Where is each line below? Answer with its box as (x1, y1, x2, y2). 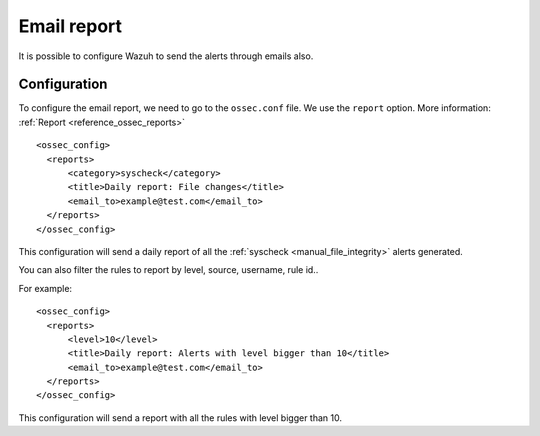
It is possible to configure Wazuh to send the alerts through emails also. (18, 50, 314, 62)
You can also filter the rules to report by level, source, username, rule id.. (18, 264, 319, 276)
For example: (18, 282, 73, 294)
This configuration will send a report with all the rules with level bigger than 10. (18, 411, 342, 424)
